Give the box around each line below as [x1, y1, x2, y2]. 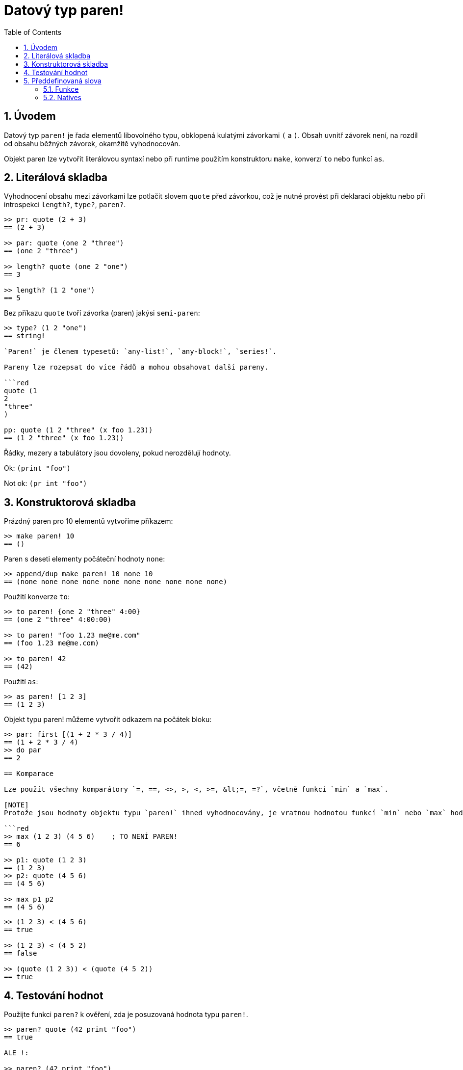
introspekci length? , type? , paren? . [4, 200, 126, 209]
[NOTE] [4, 801, 29, 809]
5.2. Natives [43, 93, 81, 102]
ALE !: [4, 1049, 29, 1057]
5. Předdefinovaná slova [24, 76, 102, 85]
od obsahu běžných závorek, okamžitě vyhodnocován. [4, 139, 180, 148]
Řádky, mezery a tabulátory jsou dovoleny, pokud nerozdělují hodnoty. [4, 449, 231, 457]
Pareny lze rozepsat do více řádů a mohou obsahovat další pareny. [4, 363, 269, 372]
